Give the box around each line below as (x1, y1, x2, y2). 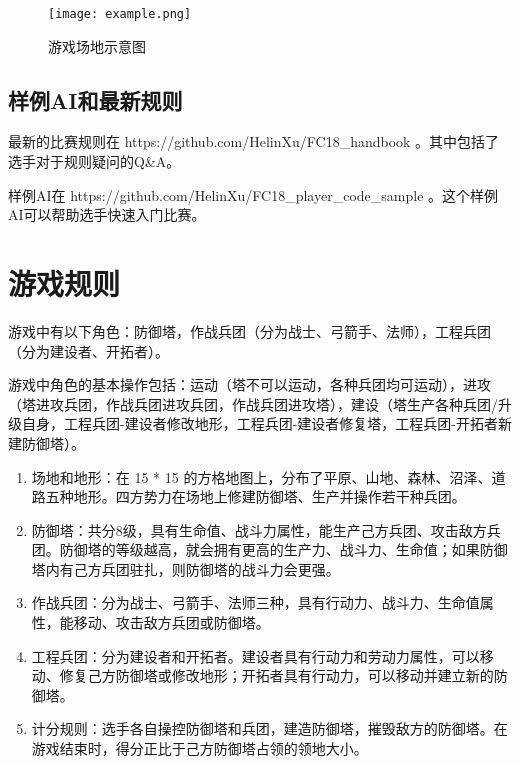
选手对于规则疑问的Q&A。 (8, 151, 181, 172)
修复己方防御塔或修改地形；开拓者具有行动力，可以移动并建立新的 (59, 665, 494, 686)
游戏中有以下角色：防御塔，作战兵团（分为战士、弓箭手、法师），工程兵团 (8, 320, 491, 341)
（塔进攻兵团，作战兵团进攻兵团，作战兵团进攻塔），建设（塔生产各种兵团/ (8, 393, 498, 414)
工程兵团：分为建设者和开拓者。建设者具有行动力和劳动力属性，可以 (31, 645, 480, 666)
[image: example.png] (48, 7, 192, 21)
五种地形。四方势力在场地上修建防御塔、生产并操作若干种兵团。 (45, 486, 466, 507)
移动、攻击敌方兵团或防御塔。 (73, 612, 270, 633)
